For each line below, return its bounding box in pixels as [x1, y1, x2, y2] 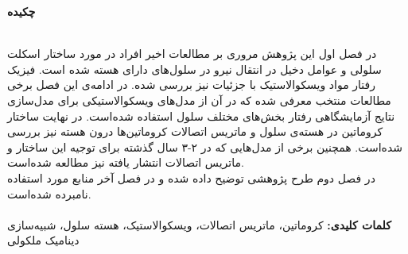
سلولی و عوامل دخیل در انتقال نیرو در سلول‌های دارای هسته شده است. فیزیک [7, 60, 382, 77]
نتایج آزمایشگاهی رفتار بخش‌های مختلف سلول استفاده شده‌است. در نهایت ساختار [7, 107, 395, 124]
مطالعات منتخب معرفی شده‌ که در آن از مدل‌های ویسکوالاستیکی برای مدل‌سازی [7, 91, 391, 108]
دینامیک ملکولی [7, 232, 80, 248]
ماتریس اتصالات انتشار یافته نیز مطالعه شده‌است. [7, 154, 244, 171]
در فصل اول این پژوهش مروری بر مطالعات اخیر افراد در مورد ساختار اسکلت [7, 45, 377, 62]
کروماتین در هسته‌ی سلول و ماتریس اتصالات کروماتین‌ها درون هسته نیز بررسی [7, 123, 383, 140]
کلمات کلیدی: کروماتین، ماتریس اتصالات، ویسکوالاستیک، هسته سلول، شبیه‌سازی [7, 216, 391, 233]
